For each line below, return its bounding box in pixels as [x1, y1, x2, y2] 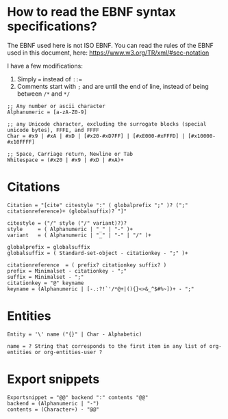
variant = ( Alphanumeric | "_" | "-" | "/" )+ [7, 232, 152, 239]
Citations [7, 179, 60, 195]
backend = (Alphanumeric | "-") [7, 400, 99, 407]
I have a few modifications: [7, 62, 84, 70]
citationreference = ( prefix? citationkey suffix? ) [7, 261, 167, 269]
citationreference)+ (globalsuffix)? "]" [7, 208, 127, 215]
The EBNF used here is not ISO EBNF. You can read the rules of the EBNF [7, 41, 214, 49]
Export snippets [7, 372, 100, 387]
